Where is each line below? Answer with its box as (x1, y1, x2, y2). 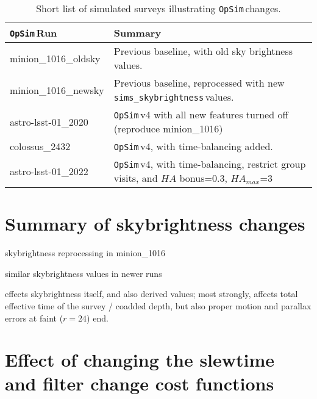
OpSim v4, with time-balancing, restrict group (113, 157, 306, 171)
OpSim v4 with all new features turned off (113, 107, 288, 121)
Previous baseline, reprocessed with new (113, 76, 285, 90)
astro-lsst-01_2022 (10, 164, 88, 178)
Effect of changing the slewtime (5, 347, 275, 372)
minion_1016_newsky (10, 82, 104, 97)
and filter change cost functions (5, 371, 274, 396)
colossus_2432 (10, 139, 71, 153)
